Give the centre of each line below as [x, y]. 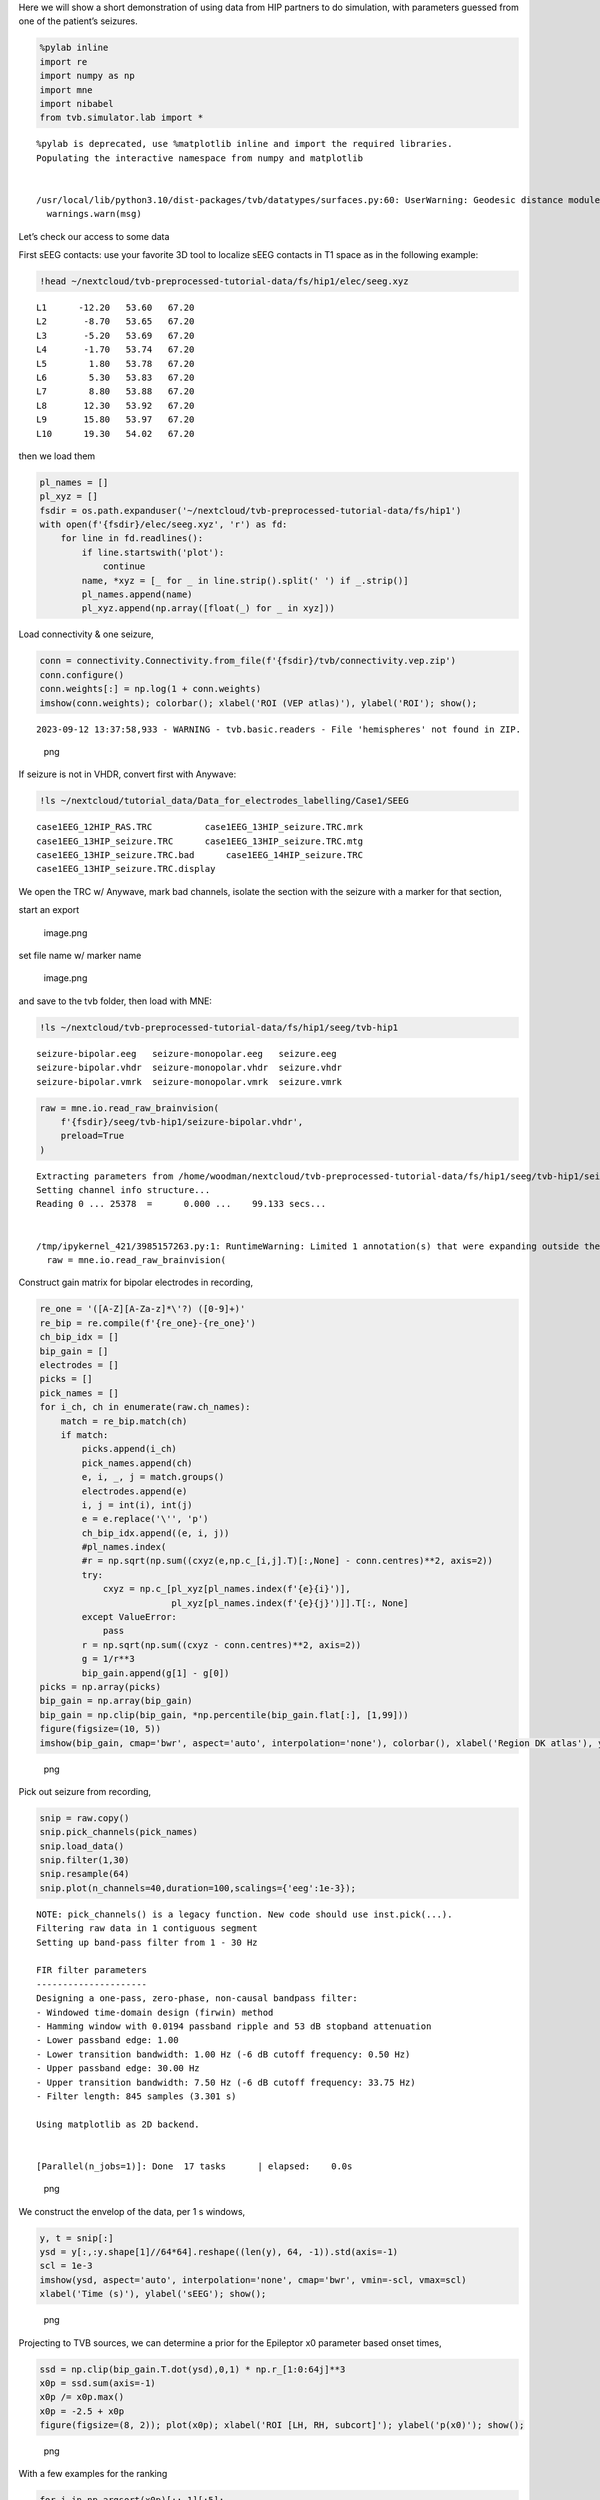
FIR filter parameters [92, 1970]
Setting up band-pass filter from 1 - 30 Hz [147, 1942]
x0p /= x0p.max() [82, 2397]
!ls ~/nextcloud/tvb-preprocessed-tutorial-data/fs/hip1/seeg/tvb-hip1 [219, 1027]
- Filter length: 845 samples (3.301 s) [136, 2096]
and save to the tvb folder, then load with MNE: [115, 1001]
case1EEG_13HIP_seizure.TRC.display [126, 869]
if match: [84, 1434]
